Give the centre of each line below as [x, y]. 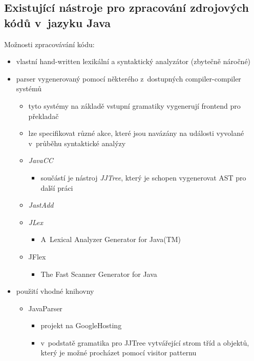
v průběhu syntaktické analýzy [77, 143]
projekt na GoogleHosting [81, 325]
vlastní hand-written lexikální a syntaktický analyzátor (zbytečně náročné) [133, 61]
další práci [57, 187]
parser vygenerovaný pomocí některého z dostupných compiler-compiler [129, 78]
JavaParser [45, 308]
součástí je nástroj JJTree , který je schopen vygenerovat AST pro [143, 177]
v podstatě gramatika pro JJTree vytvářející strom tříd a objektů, [145, 342]
